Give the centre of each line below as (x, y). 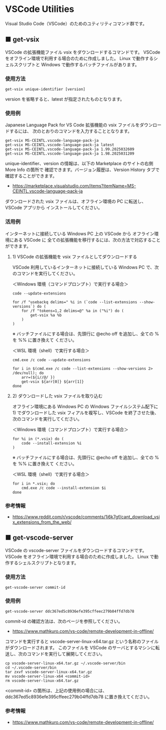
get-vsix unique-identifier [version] (45, 90)
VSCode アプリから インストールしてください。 (54, 208)
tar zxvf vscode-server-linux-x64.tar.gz (49, 672)
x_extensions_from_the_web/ (42, 522)
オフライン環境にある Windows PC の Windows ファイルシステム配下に (85, 406)
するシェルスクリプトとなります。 (44, 562)
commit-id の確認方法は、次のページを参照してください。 (64, 621)
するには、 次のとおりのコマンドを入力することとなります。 (71, 131)
